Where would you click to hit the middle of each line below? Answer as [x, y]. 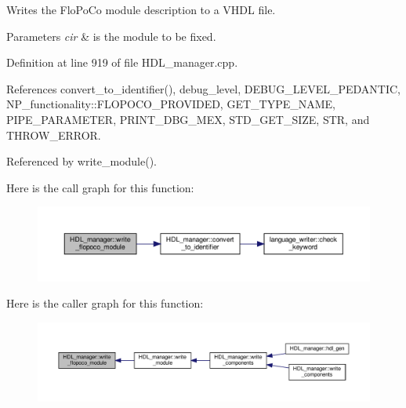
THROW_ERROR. [54, 135]
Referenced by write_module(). [82, 161]
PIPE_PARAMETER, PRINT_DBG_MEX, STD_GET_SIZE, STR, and [188, 119]
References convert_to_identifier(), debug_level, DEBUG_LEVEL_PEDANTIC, [203, 88]
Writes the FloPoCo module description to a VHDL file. [141, 9]
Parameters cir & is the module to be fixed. [111, 36]
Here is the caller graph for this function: [105, 303]
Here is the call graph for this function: [100, 187]
